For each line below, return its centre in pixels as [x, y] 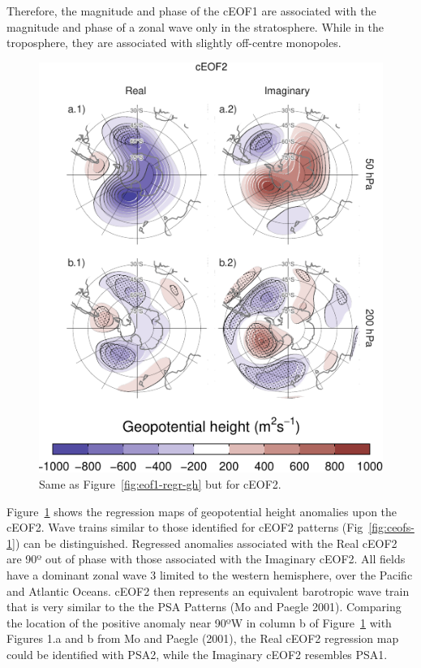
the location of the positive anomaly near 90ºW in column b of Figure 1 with [199, 622]
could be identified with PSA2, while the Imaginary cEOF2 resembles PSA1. [197, 654]
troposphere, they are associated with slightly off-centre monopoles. [174, 43]
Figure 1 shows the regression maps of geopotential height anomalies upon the [202, 511]
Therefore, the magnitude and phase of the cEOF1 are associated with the [191, 11]
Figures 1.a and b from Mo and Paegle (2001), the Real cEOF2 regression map [203, 638]
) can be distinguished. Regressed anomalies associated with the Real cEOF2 [206, 543]
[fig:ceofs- [391, 527]
